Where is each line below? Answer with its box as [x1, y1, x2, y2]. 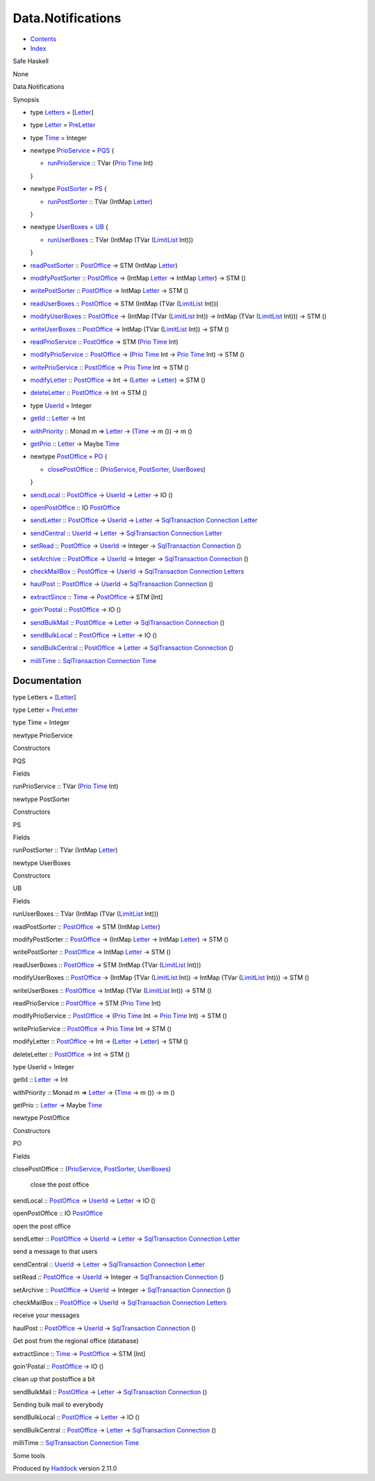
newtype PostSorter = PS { [30, 185, 107, 193]
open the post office [12, 1222, 71, 1230]
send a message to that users [12, 1247, 98, 1256]
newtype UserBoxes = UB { [30, 223, 109, 231]
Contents [30, 35, 57, 43]
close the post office [30, 1180, 90, 1189]
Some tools [12, 1451, 45, 1459]
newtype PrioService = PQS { [30, 147, 115, 155]
